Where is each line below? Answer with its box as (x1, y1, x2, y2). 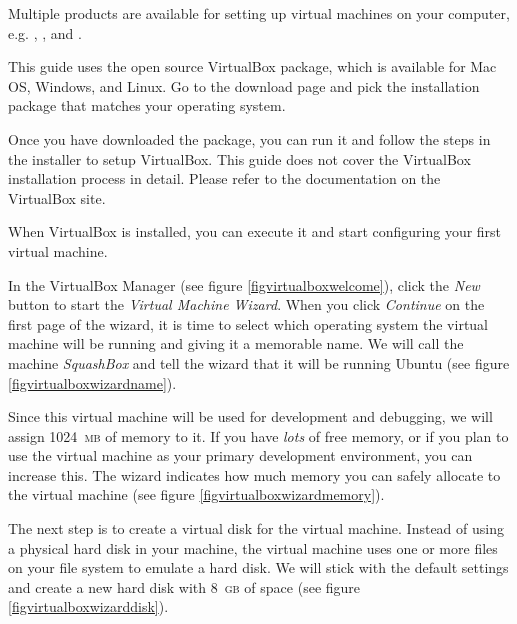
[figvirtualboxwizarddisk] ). (8, 596, 169, 617)
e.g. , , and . (8, 22, 82, 43)
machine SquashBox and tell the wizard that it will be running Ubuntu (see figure (8, 352, 510, 373)
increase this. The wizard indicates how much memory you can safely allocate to (8, 464, 501, 485)
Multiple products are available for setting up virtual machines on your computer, (8, 3, 510, 23)
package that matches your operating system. (8, 95, 286, 116)
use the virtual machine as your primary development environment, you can (8, 445, 473, 466)
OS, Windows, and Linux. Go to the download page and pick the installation (8, 75, 480, 96)
